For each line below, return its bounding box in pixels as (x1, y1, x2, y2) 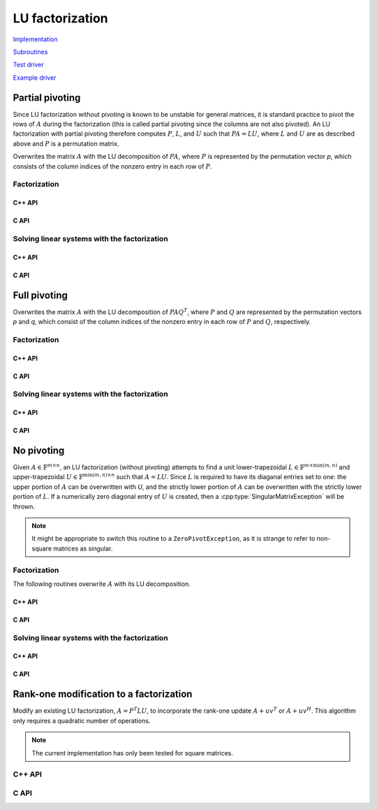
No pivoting (13, 444, 65, 456)
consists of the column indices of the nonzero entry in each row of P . (13, 162, 212, 171)
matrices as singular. (53, 544, 113, 553)
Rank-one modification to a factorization (13, 688, 193, 700)
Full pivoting (13, 289, 68, 301)
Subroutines (13, 48, 48, 56)
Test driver (13, 60, 45, 69)
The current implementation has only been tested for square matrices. (31, 748, 234, 757)
